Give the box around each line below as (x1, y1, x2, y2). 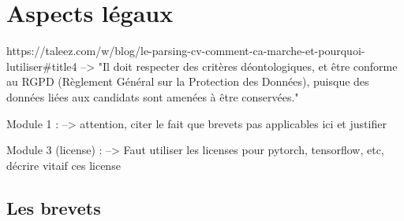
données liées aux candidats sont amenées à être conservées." (6, 88, 299, 105)
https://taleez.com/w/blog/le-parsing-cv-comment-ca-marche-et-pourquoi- (6, 42, 365, 59)
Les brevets (6, 195, 101, 219)
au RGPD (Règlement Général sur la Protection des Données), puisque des (6, 73, 369, 90)
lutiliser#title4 (6, 57, 77, 74)
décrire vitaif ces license (6, 157, 121, 173)
